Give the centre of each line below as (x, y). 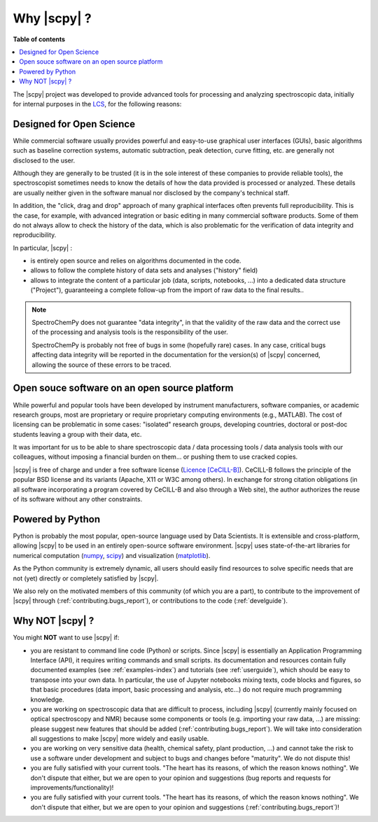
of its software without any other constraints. (78, 499)
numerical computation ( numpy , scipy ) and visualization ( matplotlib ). (112, 555)
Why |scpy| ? (52, 18)
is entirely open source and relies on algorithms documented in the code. (136, 261)
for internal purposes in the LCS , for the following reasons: (97, 104)
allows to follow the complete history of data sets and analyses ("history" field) (144, 270)
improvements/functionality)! (72, 788)
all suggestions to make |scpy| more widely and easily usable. (120, 739)
